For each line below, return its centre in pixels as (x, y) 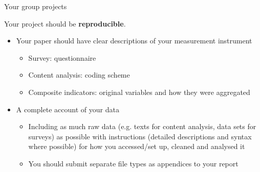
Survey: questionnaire (62, 57)
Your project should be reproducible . (65, 23)
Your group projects (36, 6)
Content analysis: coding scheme (79, 75)
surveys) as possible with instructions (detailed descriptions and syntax (140, 136)
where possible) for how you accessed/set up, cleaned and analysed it (137, 146)
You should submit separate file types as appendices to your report (133, 163)
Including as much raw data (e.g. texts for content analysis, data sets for (142, 126)
